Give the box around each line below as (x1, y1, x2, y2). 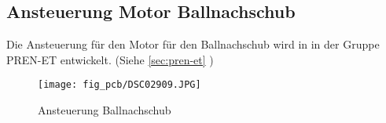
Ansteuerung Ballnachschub (38, 102, 171, 118)
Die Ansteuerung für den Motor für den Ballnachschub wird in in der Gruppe (6, 36, 380, 52)
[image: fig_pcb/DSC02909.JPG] (38, 79, 201, 91)
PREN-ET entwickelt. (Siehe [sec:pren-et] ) (6, 51, 214, 67)
